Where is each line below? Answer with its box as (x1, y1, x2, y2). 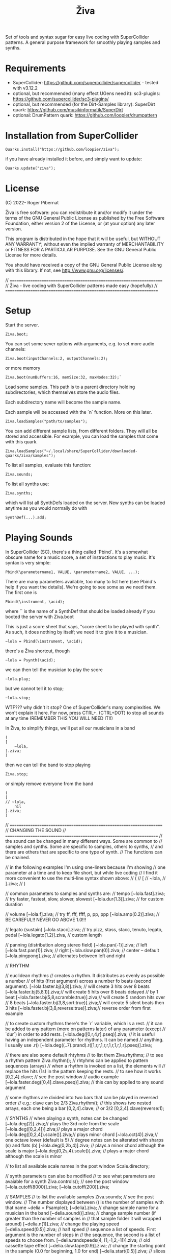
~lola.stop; (5, 695, 31, 700)
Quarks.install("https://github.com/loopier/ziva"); (5, 147, 120, 152)
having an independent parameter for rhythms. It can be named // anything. (5, 1036, 164, 1043)
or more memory (5, 365, 41, 371)
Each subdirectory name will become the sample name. (5, 399, 122, 405)
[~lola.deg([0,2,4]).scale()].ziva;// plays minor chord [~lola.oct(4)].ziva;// (5, 1131, 158, 1138)
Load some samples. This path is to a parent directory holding (5, 384, 135, 390)
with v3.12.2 (12, 85, 38, 91)
